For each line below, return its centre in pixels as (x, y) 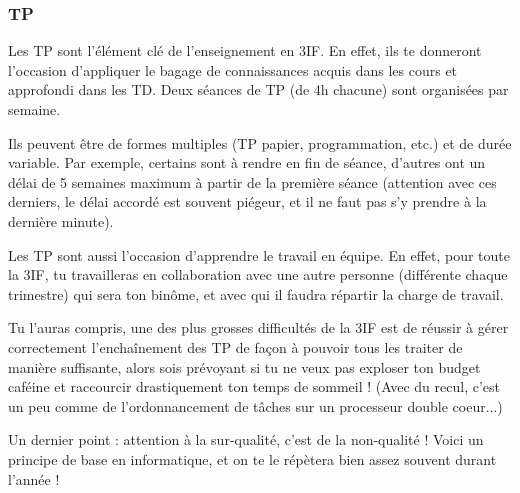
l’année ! (34, 478)
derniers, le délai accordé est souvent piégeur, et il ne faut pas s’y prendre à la (247, 201)
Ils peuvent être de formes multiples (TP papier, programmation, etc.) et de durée (260, 142)
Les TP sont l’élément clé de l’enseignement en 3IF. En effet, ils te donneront (245, 50)
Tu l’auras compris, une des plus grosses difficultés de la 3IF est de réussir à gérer (258, 327)
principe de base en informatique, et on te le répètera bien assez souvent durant (252, 458)
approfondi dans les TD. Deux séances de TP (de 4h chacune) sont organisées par (258, 89)
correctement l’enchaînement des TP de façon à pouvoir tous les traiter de (235, 346)
